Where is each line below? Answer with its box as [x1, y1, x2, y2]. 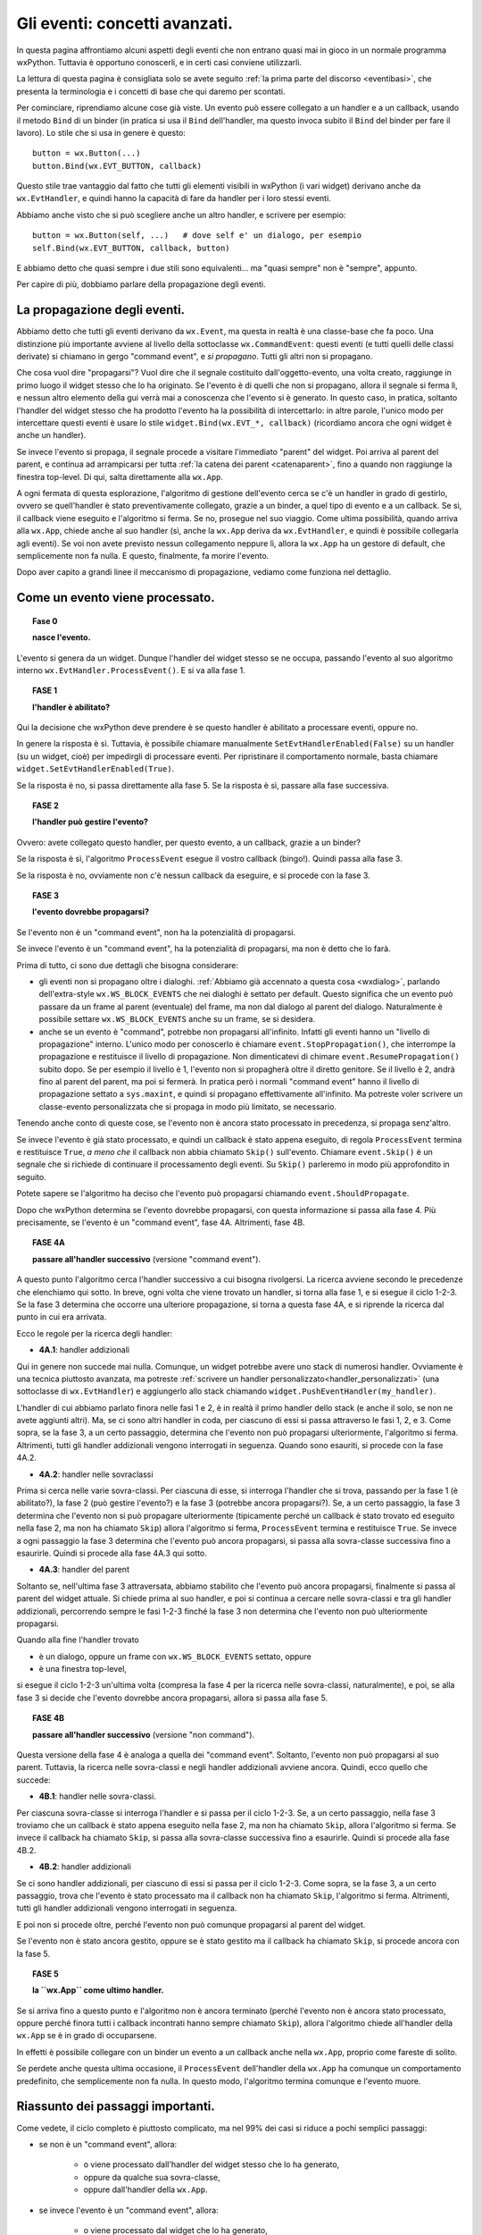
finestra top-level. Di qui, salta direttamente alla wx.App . [16, 471, 223, 482]
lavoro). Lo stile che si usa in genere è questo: [16, 127, 187, 138]
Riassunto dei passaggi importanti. [16, 2099, 216, 2114]
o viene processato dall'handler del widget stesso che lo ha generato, [83, 2159, 340, 2170]
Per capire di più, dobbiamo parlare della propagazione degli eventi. [16, 279, 267, 290]
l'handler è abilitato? [32, 702, 111, 713]
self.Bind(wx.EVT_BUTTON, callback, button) [32, 242, 231, 253]
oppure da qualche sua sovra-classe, [83, 2172, 220, 2182]
